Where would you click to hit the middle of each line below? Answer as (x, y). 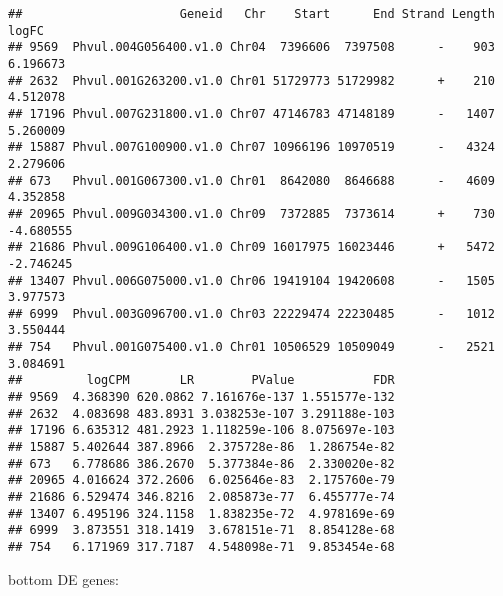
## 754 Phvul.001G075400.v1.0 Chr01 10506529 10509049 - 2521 (251, 347)
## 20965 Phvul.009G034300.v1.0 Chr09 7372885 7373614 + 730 (251, 213)
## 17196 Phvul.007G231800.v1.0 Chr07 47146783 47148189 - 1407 (251, 113)
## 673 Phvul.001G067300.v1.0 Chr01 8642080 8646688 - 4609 (251, 180)
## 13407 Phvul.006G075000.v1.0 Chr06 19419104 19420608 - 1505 (251, 280)
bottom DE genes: (63, 578)
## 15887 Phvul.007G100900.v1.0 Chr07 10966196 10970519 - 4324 (251, 147)
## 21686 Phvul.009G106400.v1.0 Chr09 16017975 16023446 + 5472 (251, 247)
